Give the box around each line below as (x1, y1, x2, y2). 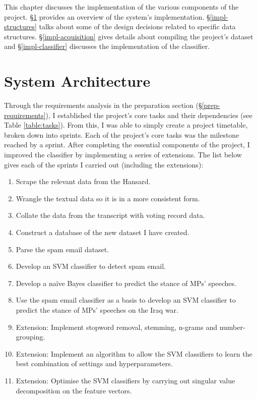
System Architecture (4, 71, 151, 91)
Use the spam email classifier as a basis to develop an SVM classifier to (16, 295, 236, 305)
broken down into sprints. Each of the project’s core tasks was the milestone (4, 129, 239, 140)
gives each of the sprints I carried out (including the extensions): (4, 159, 204, 169)
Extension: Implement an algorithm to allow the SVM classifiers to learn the (16, 348, 252, 359)
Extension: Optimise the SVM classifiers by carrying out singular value (16, 375, 235, 385)
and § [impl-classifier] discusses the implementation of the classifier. (4, 41, 210, 51)
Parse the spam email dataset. (16, 244, 109, 254)
